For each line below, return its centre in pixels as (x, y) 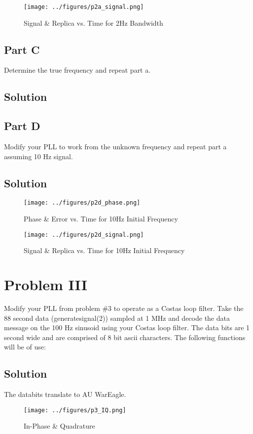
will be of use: (25, 347)
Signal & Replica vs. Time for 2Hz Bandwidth (93, 22)
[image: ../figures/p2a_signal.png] (84, 7)
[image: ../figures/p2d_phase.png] (82, 203)
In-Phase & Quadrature (59, 426)
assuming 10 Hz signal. (38, 156)
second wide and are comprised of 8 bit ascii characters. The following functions (125, 337)
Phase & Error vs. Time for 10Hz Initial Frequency (101, 219)
